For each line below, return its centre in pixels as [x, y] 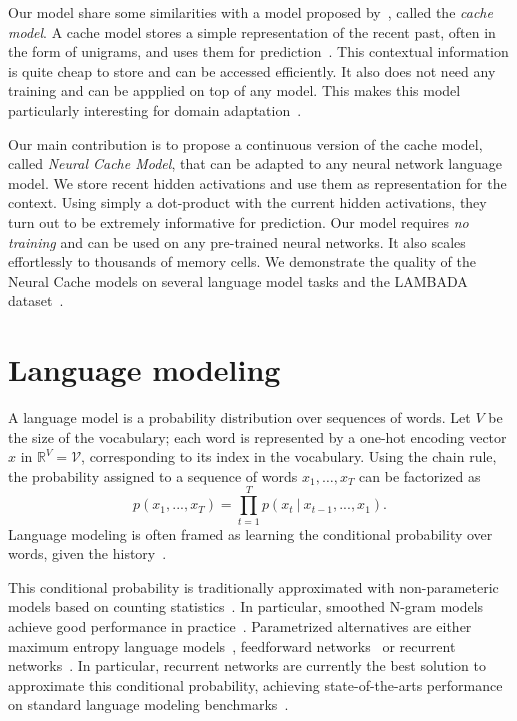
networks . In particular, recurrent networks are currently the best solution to [247, 665]
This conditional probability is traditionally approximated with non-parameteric [253, 586]
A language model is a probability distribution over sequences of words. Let [239, 417]
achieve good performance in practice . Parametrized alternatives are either [240, 625]
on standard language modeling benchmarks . [148, 704]
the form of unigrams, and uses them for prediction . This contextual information [258, 51]
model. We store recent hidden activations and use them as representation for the [257, 182]
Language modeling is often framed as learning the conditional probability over [250, 533]
